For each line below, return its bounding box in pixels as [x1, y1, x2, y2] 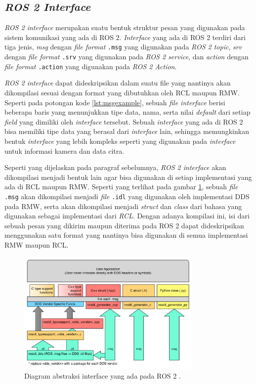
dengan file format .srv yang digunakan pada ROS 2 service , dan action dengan [4, 51, 249, 62]
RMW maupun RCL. [4, 239, 69, 250]
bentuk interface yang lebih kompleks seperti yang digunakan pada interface [4, 135, 236, 146]
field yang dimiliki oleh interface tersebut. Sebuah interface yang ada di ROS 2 [4, 116, 243, 127]
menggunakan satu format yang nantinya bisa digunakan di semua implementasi [4, 230, 248, 240]
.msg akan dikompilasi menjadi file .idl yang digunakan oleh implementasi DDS [4, 191, 250, 201]
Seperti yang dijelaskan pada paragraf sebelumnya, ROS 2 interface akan [4, 162, 226, 172]
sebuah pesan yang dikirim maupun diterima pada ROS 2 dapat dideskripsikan [4, 220, 244, 230]
